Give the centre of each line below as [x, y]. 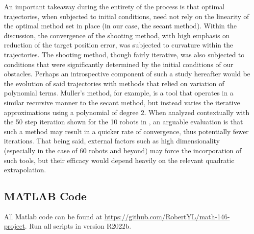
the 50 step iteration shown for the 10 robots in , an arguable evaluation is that [124, 122]
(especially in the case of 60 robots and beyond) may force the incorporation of [123, 150]
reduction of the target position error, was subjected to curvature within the [119, 45]
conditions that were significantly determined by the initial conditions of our [119, 64]
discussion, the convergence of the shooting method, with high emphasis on [117, 35]
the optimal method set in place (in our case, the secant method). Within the [120, 26]
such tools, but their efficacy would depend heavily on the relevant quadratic [119, 160]
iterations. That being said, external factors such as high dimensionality [112, 141]
